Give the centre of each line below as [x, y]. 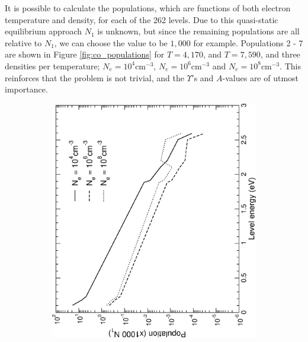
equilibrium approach [44, 31]
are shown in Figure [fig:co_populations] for [85, 54]
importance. [26, 89]
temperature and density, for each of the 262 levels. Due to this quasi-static [142, 19]
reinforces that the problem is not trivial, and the [94, 77]
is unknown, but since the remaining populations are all [198, 31]
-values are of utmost [261, 77]
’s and [203, 77]
